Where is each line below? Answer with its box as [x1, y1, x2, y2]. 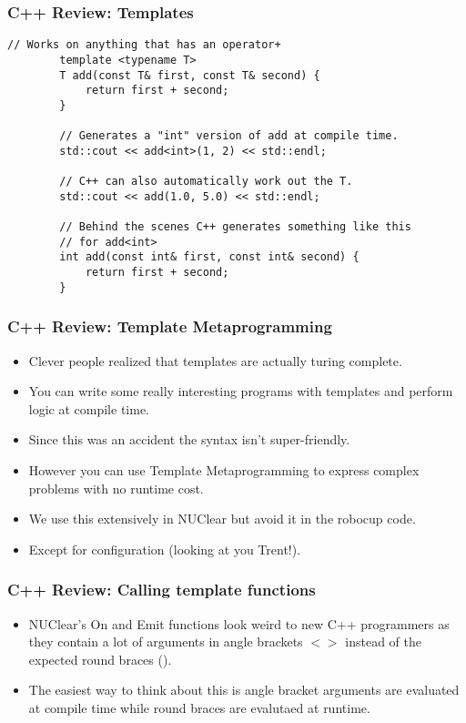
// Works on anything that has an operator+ [7, 38, 281, 52]
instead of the [345, 632, 421, 651]
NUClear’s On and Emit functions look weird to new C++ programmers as [28, 614, 450, 633]
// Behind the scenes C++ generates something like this [59, 220, 411, 234]
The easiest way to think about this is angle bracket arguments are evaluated [28, 680, 460, 699]
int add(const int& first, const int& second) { [59, 250, 360, 264]
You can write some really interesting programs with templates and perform [28, 382, 453, 401]
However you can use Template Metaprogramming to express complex [28, 460, 420, 479]
